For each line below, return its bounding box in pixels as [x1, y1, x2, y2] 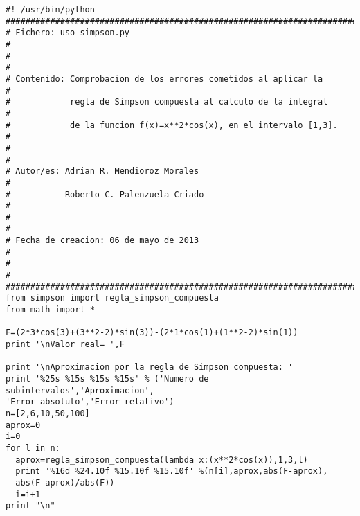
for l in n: [6, 443, 60, 453]
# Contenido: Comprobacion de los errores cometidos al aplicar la [6, 73, 323, 84]
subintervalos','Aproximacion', [6, 385, 154, 395]
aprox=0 [6, 420, 41, 430]
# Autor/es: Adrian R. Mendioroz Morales [6, 166, 199, 177]
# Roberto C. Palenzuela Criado [6, 189, 204, 199]
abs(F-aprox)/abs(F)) [15, 477, 115, 488]
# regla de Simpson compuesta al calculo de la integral [6, 97, 328, 107]
